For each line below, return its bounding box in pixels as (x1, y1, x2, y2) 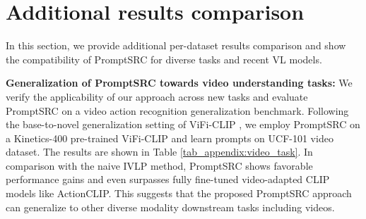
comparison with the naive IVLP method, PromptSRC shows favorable (6, 158, 313, 173)
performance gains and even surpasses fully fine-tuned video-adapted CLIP (6, 172, 330, 187)
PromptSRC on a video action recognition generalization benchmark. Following (6, 103, 349, 118)
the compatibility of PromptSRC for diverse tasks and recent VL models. (6, 51, 322, 66)
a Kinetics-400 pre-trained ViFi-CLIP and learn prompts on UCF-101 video (6, 130, 333, 145)
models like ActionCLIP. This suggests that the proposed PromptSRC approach (6, 186, 352, 201)
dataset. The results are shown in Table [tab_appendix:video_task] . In (6, 144, 313, 159)
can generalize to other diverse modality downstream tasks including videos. (6, 199, 335, 214)
